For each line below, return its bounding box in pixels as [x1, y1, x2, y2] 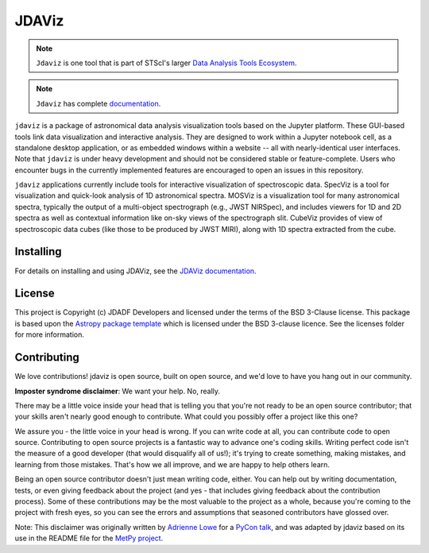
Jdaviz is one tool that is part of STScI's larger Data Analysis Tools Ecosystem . [36, 58, 297, 68]
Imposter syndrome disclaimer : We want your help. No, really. [14, 386, 221, 396]
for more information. [14, 330, 85, 339]
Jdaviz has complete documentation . [36, 99, 161, 108]
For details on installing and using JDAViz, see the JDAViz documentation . [14, 266, 257, 276]
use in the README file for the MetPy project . [14, 533, 164, 543]
